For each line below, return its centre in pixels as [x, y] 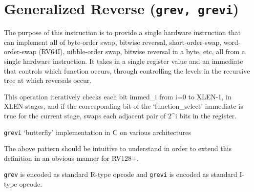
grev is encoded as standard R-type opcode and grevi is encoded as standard [121, 174]
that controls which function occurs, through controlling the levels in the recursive [127, 70]
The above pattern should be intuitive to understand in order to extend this [118, 148]
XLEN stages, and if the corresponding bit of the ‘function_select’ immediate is [124, 106]
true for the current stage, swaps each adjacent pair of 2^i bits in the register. [120, 115]
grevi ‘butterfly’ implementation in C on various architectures [98, 132]
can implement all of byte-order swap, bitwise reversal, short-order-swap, [113, 42]
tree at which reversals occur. [48, 80]
